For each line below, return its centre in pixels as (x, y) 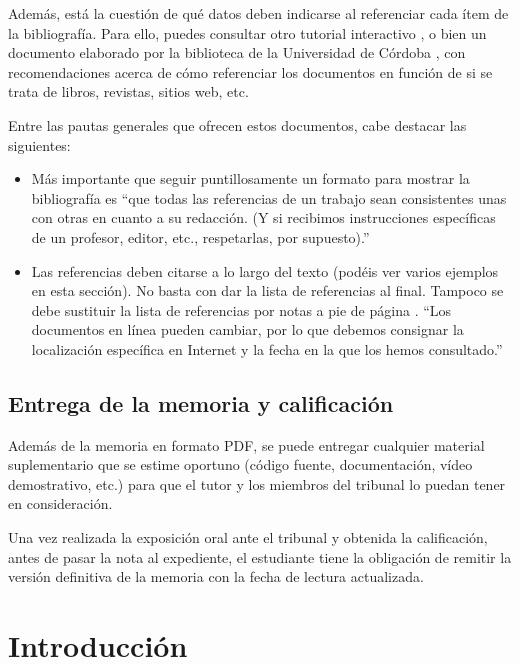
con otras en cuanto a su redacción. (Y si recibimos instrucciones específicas (263, 217)
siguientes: (39, 144)
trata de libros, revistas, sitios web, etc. (128, 91)
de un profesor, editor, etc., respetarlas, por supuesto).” (200, 236)
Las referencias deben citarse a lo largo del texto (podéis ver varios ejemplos (265, 270)
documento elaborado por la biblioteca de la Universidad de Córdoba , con (237, 52)
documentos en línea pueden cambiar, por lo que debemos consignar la (247, 329)
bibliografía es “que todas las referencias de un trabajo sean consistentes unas (269, 197)
